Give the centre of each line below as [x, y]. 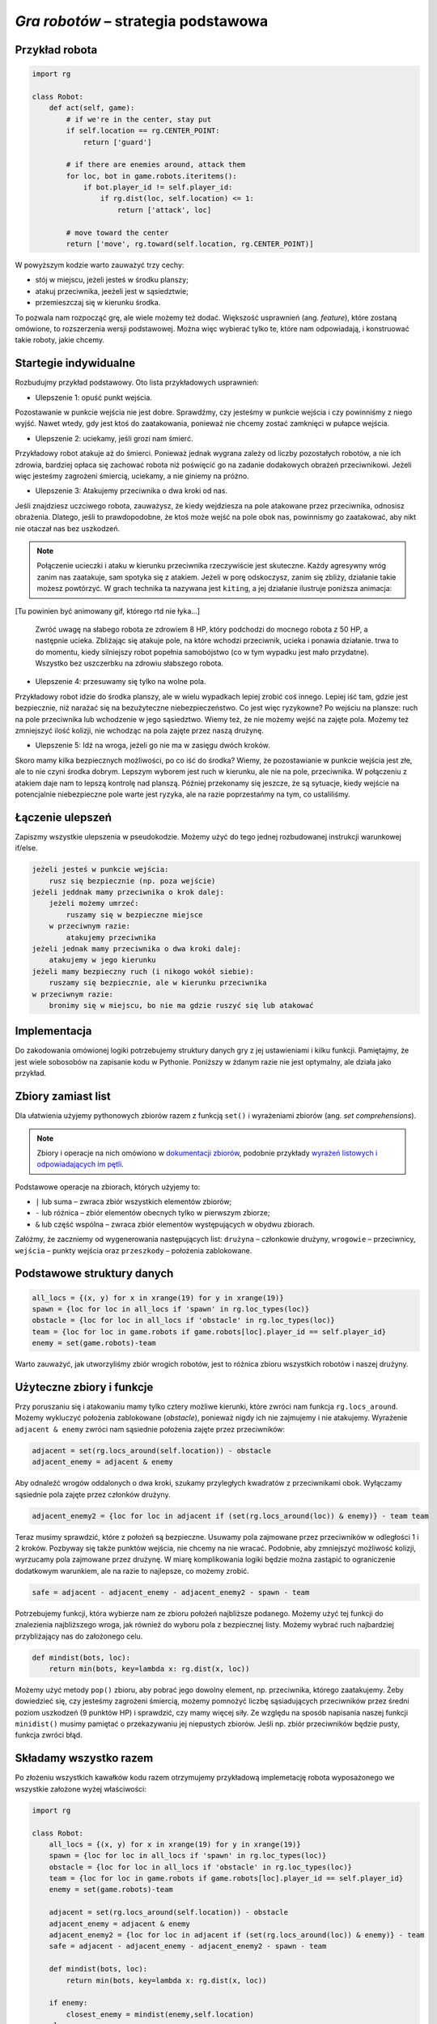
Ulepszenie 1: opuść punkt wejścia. [94, 398]
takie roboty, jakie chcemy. [60, 340]
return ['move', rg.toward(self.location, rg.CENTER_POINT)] [190, 244]
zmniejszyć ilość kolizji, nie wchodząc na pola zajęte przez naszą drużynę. [140, 731]
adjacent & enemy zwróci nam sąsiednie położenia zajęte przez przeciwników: [150, 1429]
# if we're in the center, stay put [139, 119]
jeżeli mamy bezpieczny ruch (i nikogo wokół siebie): [143, 971]
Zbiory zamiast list [63, 1097]
